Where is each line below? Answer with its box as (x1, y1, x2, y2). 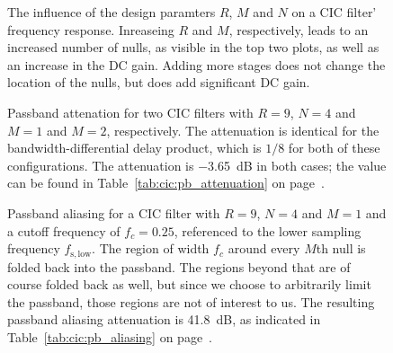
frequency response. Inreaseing (7, 20, 174, 39)
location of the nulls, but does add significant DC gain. (7, 73, 310, 92)
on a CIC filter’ (291, 3, 377, 21)
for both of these (288, 138, 380, 157)
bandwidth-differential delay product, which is (7, 138, 262, 157)
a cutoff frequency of (7, 221, 121, 240)
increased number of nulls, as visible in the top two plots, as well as (7, 38, 380, 57)
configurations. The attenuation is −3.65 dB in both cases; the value (7, 155, 387, 174)
